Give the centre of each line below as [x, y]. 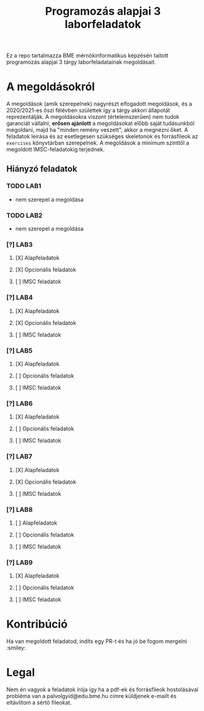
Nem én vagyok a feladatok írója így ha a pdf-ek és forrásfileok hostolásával [102, 690]
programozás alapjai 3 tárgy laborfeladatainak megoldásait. [81, 62]
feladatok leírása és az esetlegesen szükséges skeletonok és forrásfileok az [102, 137]
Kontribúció [37, 624]
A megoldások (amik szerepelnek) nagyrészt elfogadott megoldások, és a [99, 104]
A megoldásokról [51, 87]
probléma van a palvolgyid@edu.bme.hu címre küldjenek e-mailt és [91, 696]
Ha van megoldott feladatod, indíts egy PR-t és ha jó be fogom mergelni [97, 641]
